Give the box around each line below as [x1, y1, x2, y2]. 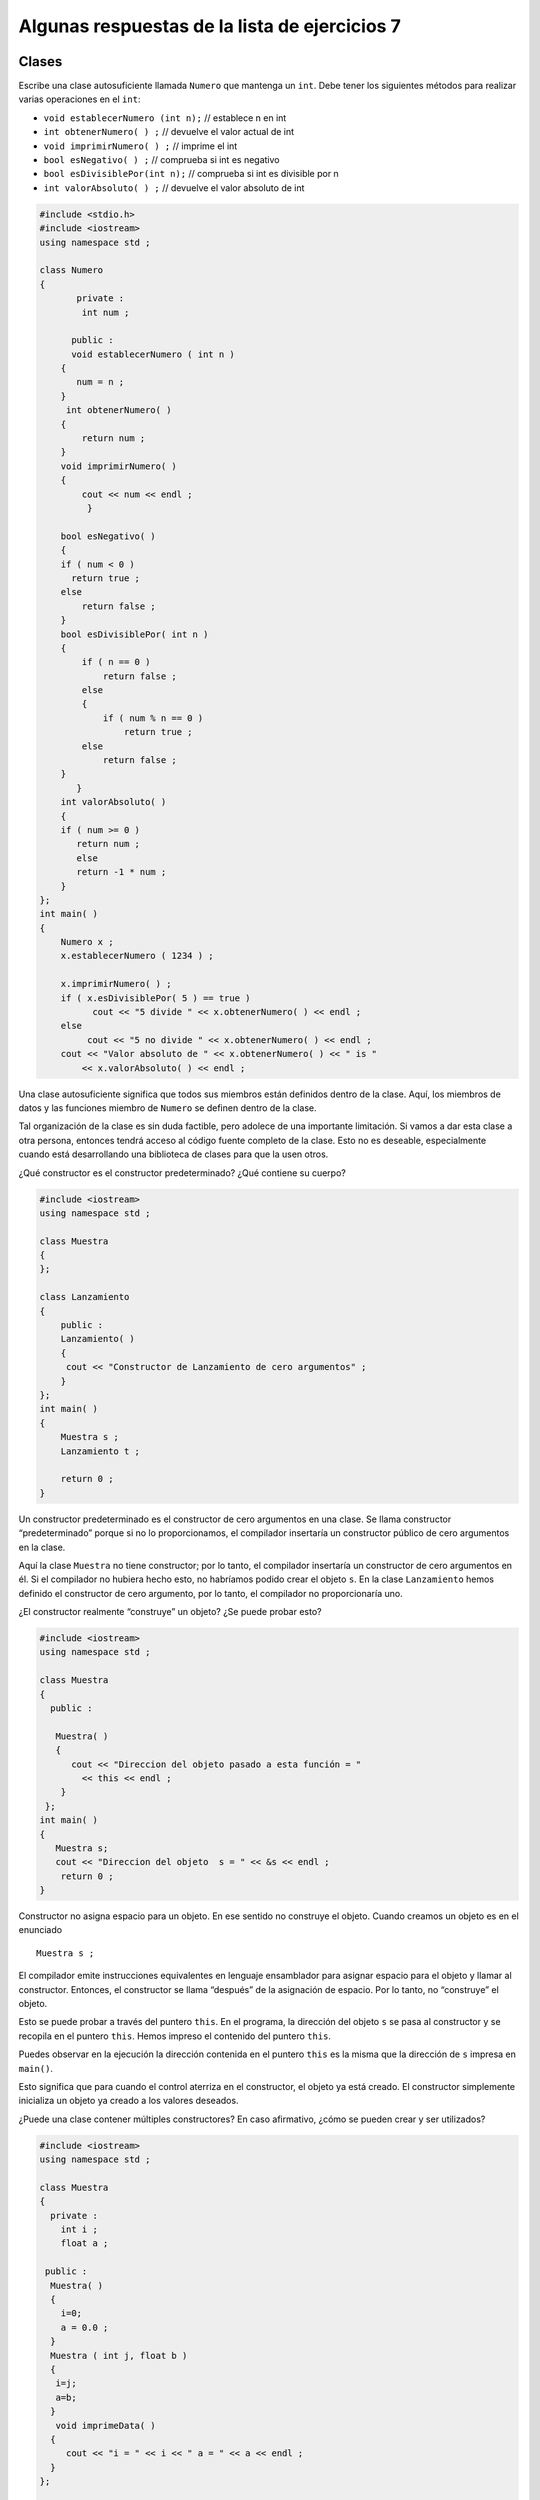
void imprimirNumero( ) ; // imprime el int [43, 140, 238, 152]
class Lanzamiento [39, 1291, 130, 1303]
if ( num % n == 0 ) [102, 712, 204, 724]
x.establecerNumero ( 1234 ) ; [60, 950, 214, 962]
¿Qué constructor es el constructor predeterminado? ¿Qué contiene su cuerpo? [18, 1166, 347, 1179]
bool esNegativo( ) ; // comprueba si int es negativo [43, 154, 280, 166]
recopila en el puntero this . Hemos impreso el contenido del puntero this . [18, 2030, 332, 2042]
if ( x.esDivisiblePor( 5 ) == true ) [60, 992, 251, 1004]
